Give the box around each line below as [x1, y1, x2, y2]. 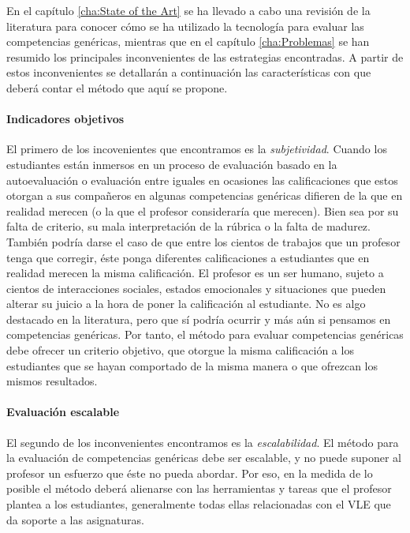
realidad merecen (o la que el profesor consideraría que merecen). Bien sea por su [6, 202, 399, 219]
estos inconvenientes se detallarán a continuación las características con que [6, 64, 371, 81]
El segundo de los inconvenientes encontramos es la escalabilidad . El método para [6, 434, 399, 450]
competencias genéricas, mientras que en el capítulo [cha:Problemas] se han [6, 33, 370, 50]
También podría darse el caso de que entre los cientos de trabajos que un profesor [6, 233, 401, 250]
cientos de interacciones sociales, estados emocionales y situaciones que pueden [6, 280, 386, 296]
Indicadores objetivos [6, 111, 125, 127]
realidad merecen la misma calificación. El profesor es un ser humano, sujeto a [6, 265, 384, 281]
